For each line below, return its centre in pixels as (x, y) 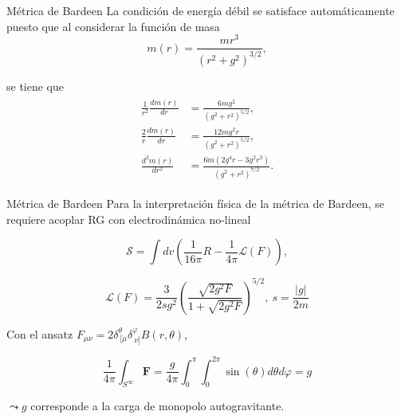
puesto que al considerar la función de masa (113, 26)
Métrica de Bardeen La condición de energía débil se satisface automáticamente (200, 10)
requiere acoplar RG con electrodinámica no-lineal (129, 219)
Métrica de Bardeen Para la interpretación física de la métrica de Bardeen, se (195, 203)
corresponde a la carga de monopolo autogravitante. (157, 406)
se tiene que (35, 86)
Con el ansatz (40, 333)
